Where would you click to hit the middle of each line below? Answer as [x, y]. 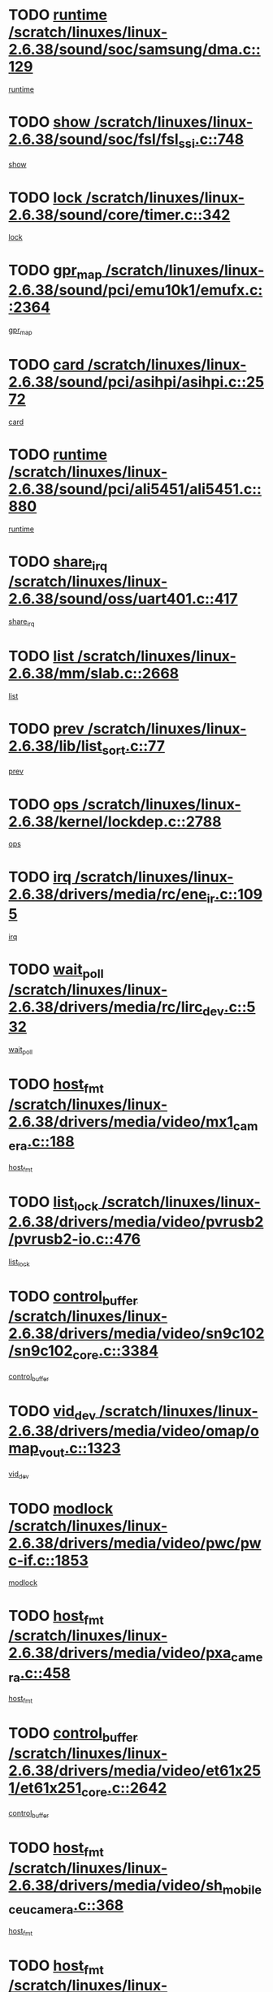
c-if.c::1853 [49, 1560]
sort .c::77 [133, 747]
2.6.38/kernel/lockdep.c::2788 [115, 821]
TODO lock [45, 197]
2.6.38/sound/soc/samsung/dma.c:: [135, 50]
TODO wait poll [56, 971]
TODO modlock [61, 1508]
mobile [242, 1890]
